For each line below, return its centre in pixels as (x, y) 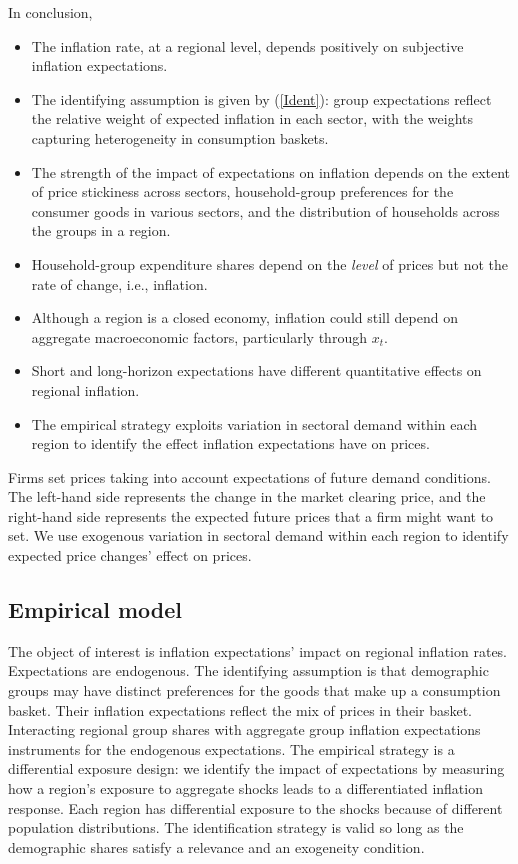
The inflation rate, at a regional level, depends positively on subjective (247, 45)
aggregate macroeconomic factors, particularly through (199, 336)
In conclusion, (50, 12)
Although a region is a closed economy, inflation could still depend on (244, 317)
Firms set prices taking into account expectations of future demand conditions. (249, 476)
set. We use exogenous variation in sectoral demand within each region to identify (258, 535)
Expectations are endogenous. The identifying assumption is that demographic (248, 670)
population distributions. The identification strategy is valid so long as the (236, 827)
